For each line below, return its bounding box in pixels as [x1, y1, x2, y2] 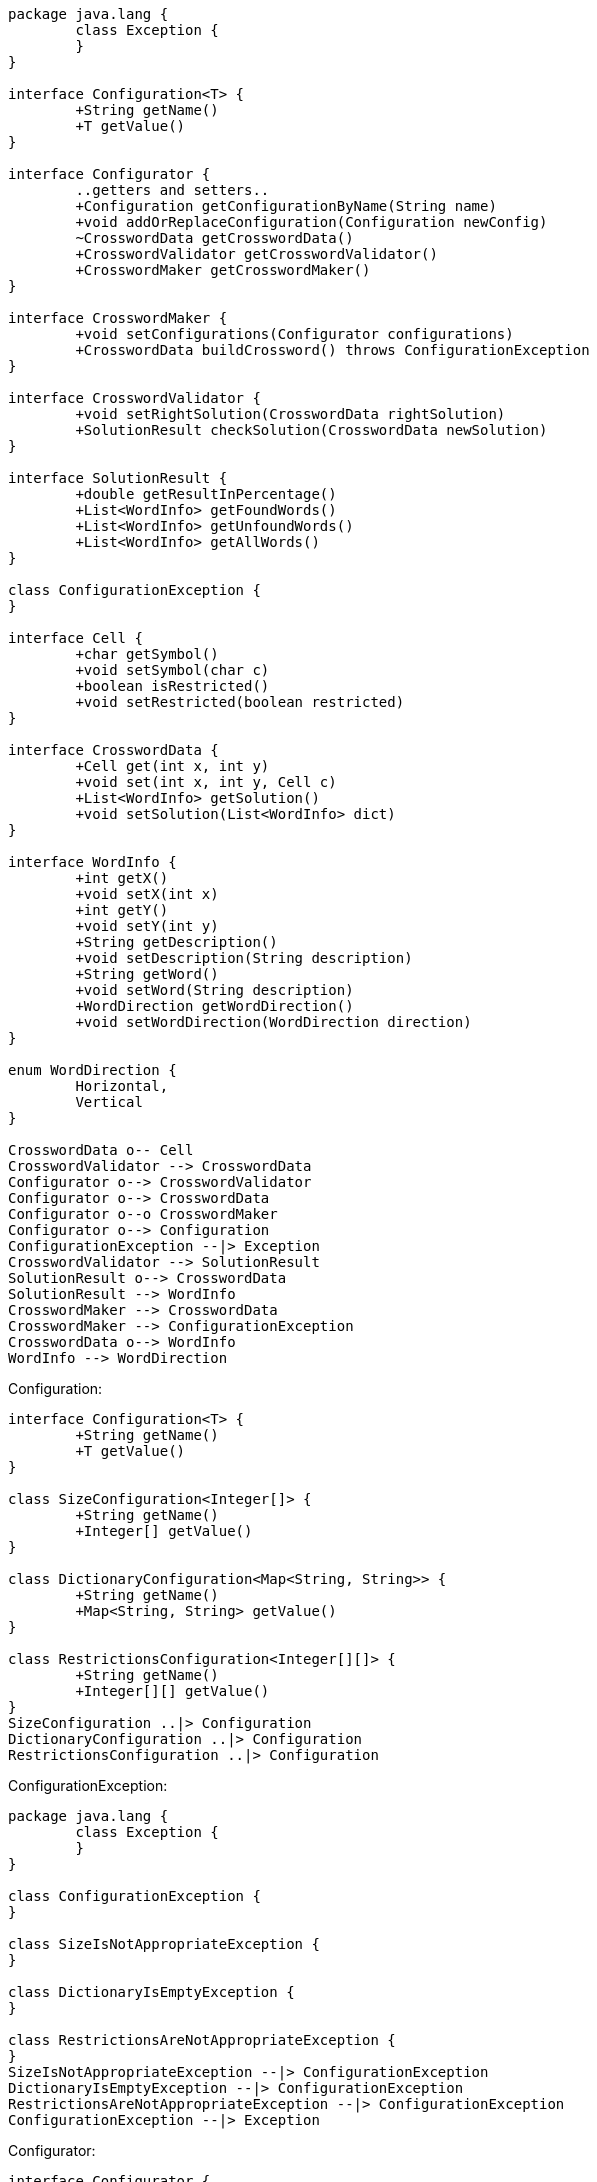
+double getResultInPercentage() [75, 486, 337, 502]
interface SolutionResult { [8, 470, 228, 486]
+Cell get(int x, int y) [75, 758, 270, 774]
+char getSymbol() [75, 646, 219, 662]
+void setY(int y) [75, 918, 219, 934]
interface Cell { [8, 630, 143, 646]
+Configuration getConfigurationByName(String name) [75, 198, 497, 214]
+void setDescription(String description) [75, 950, 413, 966]
